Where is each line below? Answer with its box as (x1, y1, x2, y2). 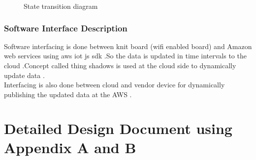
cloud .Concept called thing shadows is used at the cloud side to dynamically (4, 60, 236, 70)
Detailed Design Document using (4, 118, 232, 138)
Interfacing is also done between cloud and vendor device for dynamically (4, 80, 225, 90)
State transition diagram (24, 1, 98, 11)
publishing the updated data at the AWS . (4, 89, 132, 99)
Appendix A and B (4, 137, 136, 157)
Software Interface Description (4, 22, 128, 34)
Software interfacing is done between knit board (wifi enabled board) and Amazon (4, 41, 252, 51)
